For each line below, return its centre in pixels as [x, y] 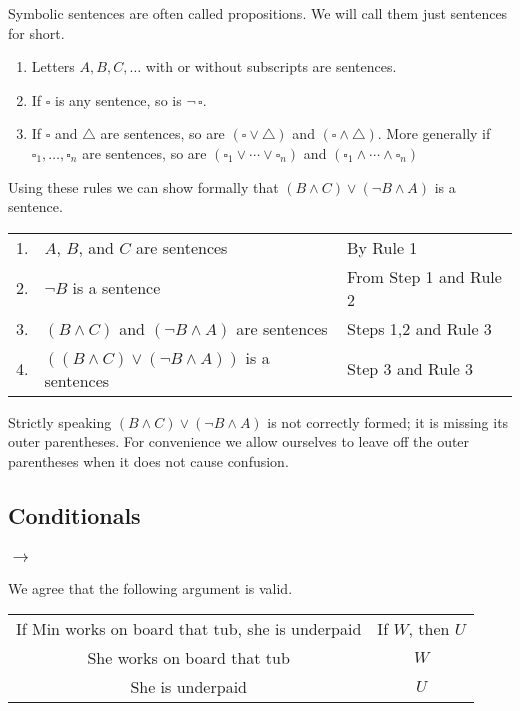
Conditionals [74, 514]
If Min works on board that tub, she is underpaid [189, 629]
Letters [53, 66]
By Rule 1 [382, 247]
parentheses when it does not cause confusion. [148, 460]
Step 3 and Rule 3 [410, 369]
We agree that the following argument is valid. [150, 587]
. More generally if [434, 133]
